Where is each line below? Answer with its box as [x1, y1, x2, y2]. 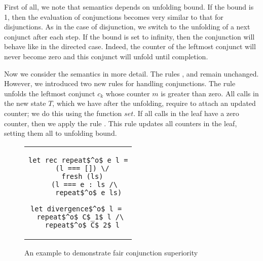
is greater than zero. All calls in [161, 88, 259, 98]
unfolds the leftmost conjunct [4, 88, 95, 98]
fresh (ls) [61, 172, 103, 180]
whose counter [105, 88, 150, 98]
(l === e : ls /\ [51, 180, 118, 189]
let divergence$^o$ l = [30, 204, 122, 213]
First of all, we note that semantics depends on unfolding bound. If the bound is [4, 2, 254, 12]
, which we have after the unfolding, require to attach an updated [52, 98, 256, 108]
